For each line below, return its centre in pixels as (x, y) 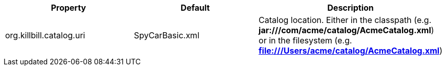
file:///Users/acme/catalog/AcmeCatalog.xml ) (351, 51)
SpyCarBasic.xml (167, 35)
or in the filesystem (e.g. (305, 40)
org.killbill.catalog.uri (45, 35)
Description (351, 8)
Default (195, 8)
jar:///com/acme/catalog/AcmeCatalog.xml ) (346, 30)
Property (68, 8)
